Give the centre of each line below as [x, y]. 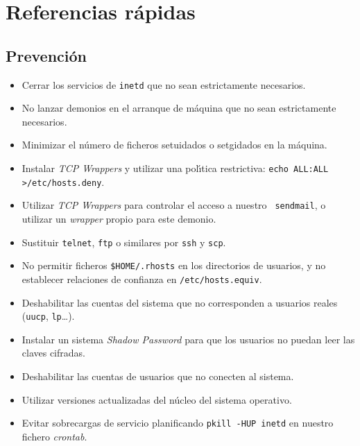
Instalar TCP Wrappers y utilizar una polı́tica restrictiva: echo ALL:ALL [175, 168]
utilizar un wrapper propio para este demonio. [119, 218]
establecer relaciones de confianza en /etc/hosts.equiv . [142, 278]
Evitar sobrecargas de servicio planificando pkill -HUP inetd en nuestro [178, 423]
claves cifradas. [53, 353]
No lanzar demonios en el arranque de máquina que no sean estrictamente [179, 108]
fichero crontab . [54, 436]
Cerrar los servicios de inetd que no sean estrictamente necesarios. [164, 84]
